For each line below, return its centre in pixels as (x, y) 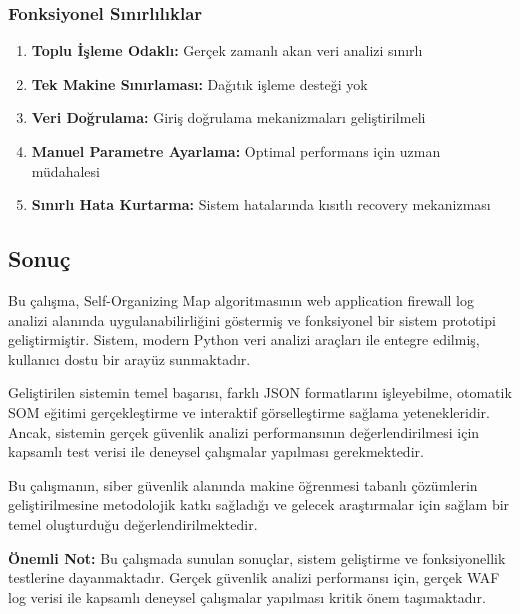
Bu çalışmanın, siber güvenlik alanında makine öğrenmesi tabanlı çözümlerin (243, 484)
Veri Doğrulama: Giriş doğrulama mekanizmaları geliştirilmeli (228, 117)
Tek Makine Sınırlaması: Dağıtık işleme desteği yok (199, 83)
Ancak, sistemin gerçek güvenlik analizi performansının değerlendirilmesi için (244, 431)
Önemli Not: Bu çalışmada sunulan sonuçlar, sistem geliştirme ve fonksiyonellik (257, 557)
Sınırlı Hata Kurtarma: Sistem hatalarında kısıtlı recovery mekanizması (261, 204)
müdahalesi (65, 170)
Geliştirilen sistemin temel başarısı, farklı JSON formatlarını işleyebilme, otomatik (260, 392)
